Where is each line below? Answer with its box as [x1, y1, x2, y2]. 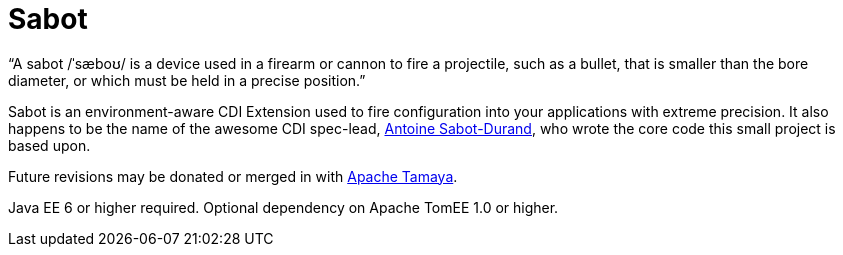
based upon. [8, 136, 91, 154]
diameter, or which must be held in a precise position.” [8, 71, 366, 89]
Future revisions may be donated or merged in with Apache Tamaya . [8, 167, 458, 185]
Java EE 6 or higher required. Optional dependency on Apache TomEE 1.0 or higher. [8, 198, 559, 216]
